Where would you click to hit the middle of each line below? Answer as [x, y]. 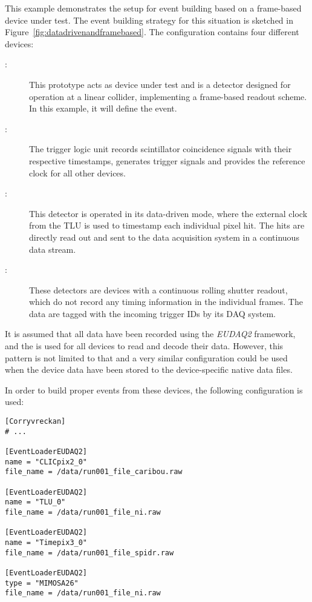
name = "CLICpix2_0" [46, 462]
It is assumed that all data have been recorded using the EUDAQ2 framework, [150, 334]
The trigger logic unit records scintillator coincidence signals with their [161, 149]
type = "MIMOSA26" [42, 583]
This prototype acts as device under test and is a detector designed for [160, 84]
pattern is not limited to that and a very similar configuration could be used [146, 357]
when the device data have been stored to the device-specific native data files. [149, 370]
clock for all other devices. [77, 172]
